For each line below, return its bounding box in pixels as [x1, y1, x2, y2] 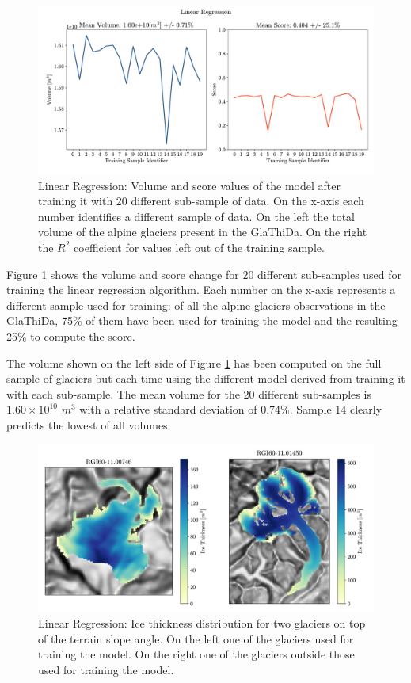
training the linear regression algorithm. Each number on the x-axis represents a [6, 281, 396, 298]
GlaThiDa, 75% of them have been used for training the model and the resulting [6, 312, 398, 329]
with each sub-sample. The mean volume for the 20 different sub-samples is [6, 385, 371, 402]
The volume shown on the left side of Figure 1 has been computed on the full [6, 354, 382, 371]
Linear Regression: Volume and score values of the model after [38, 177, 341, 193]
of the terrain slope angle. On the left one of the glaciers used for [38, 630, 354, 647]
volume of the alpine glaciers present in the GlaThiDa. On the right [38, 223, 367, 240]
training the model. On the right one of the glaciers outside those [38, 646, 355, 662]
